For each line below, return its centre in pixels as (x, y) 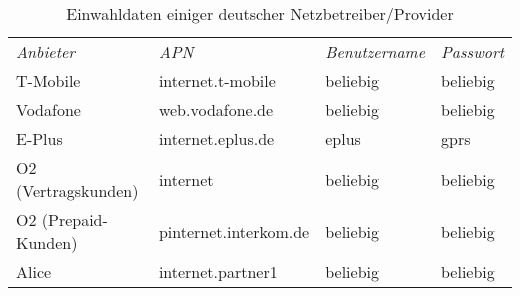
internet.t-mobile (217, 80)
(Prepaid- (74, 219)
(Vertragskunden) (77, 190)
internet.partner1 (218, 271)
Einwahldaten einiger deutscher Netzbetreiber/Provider (260, 13)
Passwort (472, 51)
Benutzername (375, 51)
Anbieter (46, 51)
